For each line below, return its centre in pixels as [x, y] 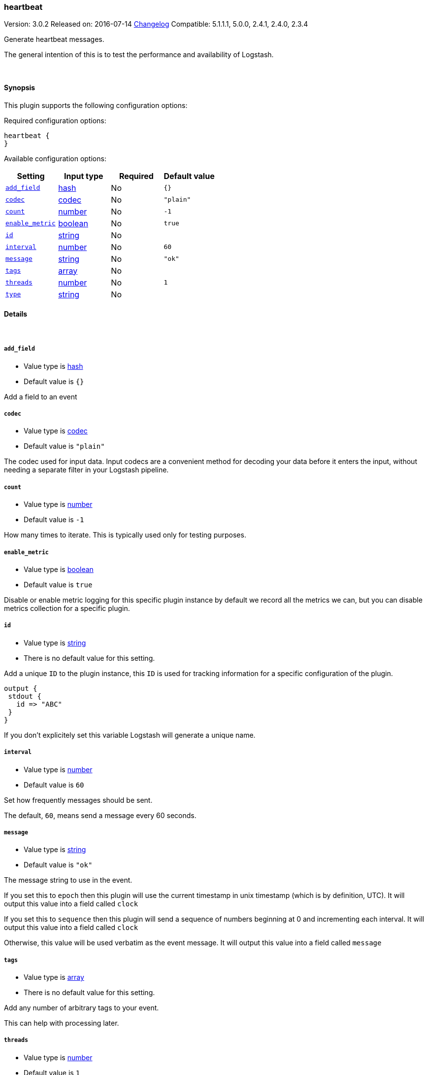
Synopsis [20, 87]
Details [16, 314]
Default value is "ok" [58, 865]
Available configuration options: [55, 158]
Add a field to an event [41, 396]
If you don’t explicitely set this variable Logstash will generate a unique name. [130, 735]
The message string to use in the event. [68, 880]
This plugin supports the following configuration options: [96, 105]
